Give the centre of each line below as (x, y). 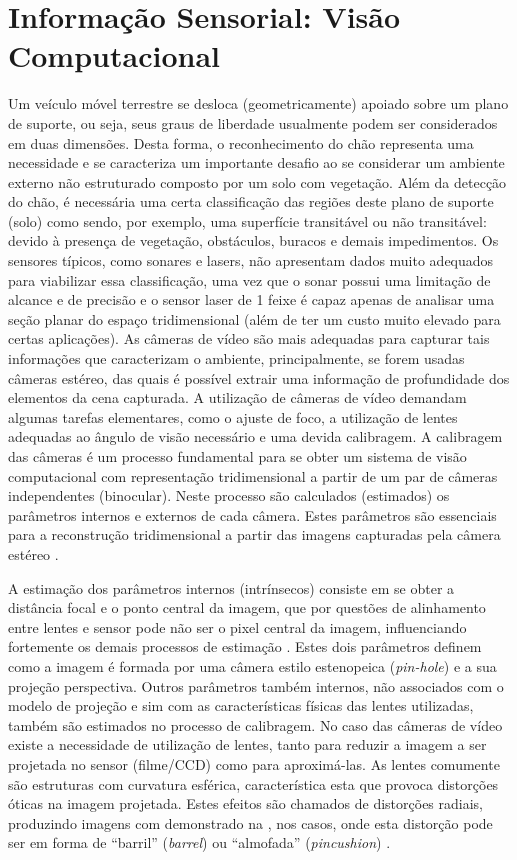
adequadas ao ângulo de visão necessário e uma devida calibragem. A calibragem (255, 436)
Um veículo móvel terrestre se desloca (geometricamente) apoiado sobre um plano (258, 103)
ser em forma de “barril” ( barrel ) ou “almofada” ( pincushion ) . (199, 842)
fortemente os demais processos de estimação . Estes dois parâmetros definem (245, 646)
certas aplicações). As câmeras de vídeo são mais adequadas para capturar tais (249, 338)
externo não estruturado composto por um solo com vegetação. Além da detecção (257, 181)
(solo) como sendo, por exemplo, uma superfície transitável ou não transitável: (247, 220)
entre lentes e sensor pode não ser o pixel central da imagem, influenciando (237, 626)
